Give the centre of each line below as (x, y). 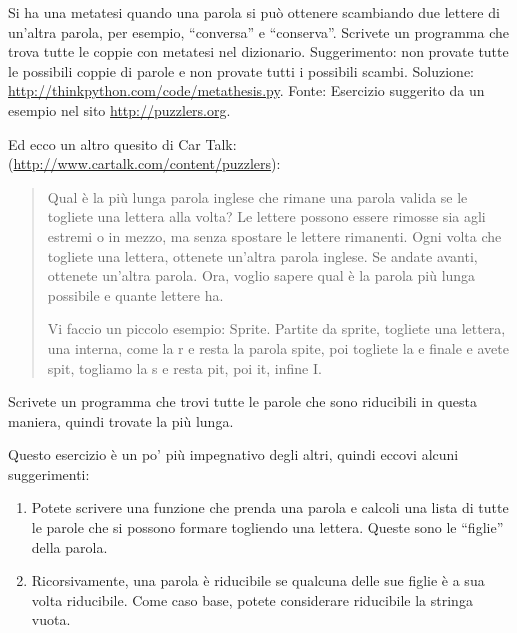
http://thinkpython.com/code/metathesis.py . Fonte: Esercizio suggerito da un (246, 90)
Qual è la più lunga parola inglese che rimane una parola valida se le (257, 196)
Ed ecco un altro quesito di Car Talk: (122, 143)
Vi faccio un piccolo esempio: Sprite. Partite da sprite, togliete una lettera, (276, 328)
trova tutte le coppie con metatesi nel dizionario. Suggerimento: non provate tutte (258, 51)
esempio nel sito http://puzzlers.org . (119, 109)
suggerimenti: (49, 473)
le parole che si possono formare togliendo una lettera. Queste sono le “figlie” (267, 527)
